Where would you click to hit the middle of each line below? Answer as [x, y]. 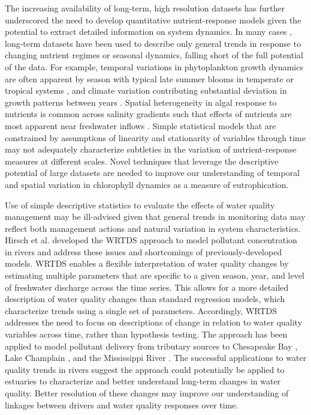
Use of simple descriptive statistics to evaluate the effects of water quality [140, 204]
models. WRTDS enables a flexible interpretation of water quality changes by [147, 263]
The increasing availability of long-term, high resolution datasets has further [145, 8]
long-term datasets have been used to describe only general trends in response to [153, 43]
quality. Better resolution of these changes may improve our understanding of [147, 393]
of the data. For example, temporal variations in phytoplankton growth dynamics [154, 66]
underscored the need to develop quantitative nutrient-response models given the [153, 20]
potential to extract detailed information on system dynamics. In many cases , [149, 32]
